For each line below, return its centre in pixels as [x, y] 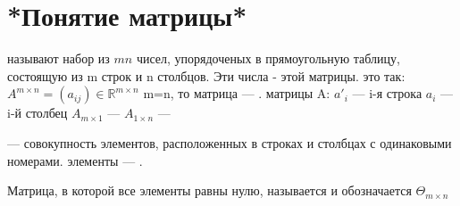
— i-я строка [387, 93]
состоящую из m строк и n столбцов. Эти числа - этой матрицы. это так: [206, 75]
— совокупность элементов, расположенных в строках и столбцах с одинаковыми [230, 142]
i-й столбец [38, 113]
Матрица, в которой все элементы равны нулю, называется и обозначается [209, 190]
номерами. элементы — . [75, 160]
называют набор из [59, 58]
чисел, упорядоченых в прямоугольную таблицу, [268, 58]
